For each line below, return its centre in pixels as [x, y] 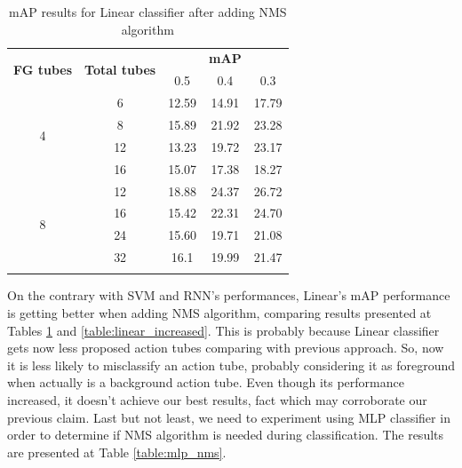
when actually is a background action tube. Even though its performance [206, 382]
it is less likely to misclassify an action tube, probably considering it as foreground [231, 365]
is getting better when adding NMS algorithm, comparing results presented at [219, 312]
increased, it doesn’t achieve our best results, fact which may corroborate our [217, 399]
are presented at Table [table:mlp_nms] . [117, 452]
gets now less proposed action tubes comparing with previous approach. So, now [226, 348]
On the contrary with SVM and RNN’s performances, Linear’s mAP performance [229, 295]
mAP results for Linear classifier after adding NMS [148, 12]
